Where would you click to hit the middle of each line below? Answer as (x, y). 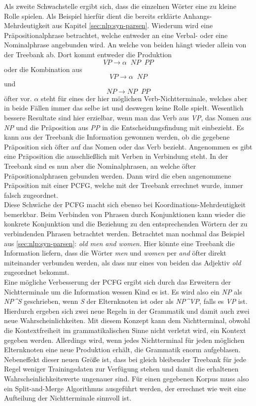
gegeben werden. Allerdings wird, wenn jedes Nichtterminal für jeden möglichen (124, 340)
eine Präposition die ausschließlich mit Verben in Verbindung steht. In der (116, 156)
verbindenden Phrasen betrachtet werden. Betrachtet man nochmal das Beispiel (124, 234)
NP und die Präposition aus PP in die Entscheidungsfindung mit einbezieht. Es (124, 127)
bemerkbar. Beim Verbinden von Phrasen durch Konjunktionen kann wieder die (125, 214)
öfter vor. (18, 98)
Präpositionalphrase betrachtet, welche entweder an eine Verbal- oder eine (116, 35)
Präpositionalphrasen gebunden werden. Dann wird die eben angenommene (118, 175)
